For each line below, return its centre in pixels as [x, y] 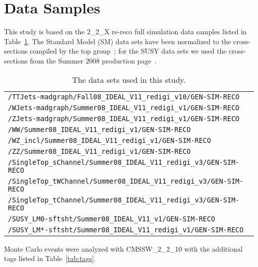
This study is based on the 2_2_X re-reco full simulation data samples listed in [126, 32]
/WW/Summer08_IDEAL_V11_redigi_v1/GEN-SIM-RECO [99, 129]
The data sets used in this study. [129, 79]
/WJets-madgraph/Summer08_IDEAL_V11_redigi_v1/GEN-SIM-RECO [124, 107]
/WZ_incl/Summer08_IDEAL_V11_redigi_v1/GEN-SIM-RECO [110, 140]
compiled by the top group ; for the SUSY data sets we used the [128, 51]
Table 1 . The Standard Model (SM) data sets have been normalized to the [118, 41]
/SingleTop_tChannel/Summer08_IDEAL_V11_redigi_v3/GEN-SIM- [124, 200]
